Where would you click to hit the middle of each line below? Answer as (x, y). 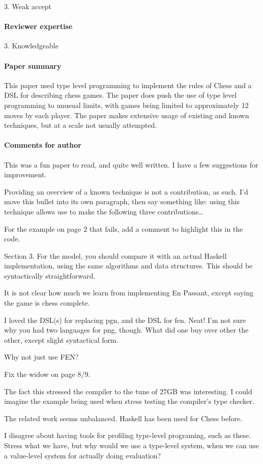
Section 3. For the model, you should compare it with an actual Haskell (115, 255)
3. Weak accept (28, 6)
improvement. (25, 174)
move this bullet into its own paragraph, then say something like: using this (122, 201)
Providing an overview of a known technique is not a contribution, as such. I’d (126, 191)
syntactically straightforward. (50, 275)
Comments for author (43, 145)
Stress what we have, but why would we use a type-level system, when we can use (131, 445)
